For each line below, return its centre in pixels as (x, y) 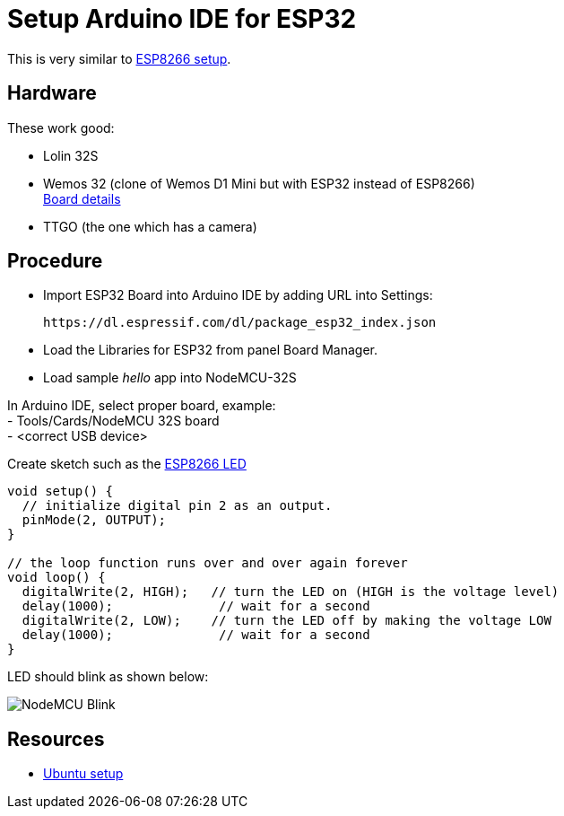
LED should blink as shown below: (108, 677)
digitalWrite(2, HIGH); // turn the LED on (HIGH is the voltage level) (291, 592)
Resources (56, 739)
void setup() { (61, 491)
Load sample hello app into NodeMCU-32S (170, 378)
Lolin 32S (71, 155)
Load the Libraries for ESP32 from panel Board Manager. (210, 350)
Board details (82, 198)
